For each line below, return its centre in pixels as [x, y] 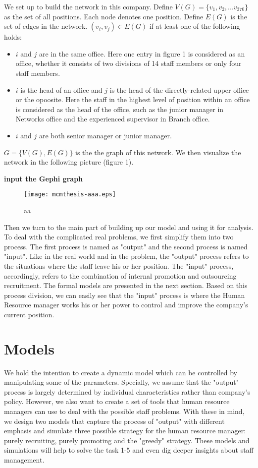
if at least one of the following [195, 26]
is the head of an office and [61, 89]
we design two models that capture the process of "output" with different [114, 421]
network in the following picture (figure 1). [69, 162]
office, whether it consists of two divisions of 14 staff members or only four [129, 63]
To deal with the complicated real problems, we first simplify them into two [119, 237]
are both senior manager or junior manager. [105, 135]
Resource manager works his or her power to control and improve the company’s [126, 305]
